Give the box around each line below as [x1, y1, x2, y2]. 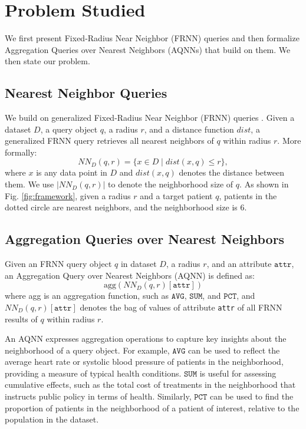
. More [277, 134, 301, 147]
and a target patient [140, 189, 213, 202]
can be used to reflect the [187, 344, 280, 356]
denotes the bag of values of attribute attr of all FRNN [80, 301, 282, 313]
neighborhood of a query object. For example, [5, 344, 170, 356]
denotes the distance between [179, 166, 285, 179]
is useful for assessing [199, 367, 277, 379]
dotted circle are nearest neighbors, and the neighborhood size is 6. [5, 201, 247, 213]
